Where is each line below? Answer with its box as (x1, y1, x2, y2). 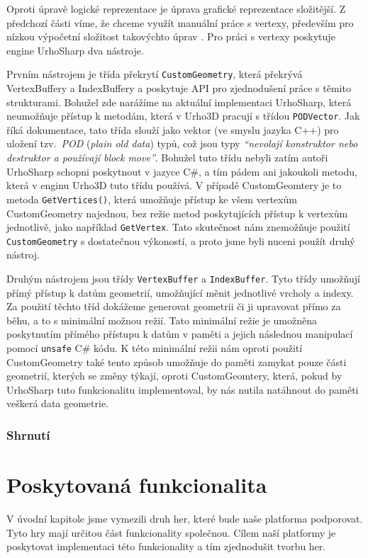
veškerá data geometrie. (6, 396, 109, 411)
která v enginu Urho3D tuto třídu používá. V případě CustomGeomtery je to (6, 178, 342, 193)
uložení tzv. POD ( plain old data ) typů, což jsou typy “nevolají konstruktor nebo (6, 136, 358, 151)
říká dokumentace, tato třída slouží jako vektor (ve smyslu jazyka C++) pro (6, 122, 339, 137)
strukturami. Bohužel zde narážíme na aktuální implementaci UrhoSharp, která (6, 94, 352, 109)
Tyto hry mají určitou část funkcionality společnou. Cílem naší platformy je (6, 525, 336, 540)
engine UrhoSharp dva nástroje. (6, 42, 144, 57)
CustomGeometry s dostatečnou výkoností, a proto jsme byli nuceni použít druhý (6, 233, 355, 248)
